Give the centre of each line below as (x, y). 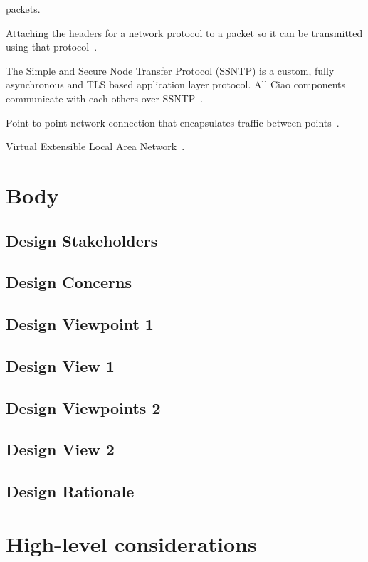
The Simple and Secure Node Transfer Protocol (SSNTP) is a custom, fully (170, 70)
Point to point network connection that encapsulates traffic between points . (173, 122)
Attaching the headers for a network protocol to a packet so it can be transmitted (184, 32)
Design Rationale (70, 491)
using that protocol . (52, 47)
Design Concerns (69, 282)
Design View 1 (60, 365)
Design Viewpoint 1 (80, 324)
